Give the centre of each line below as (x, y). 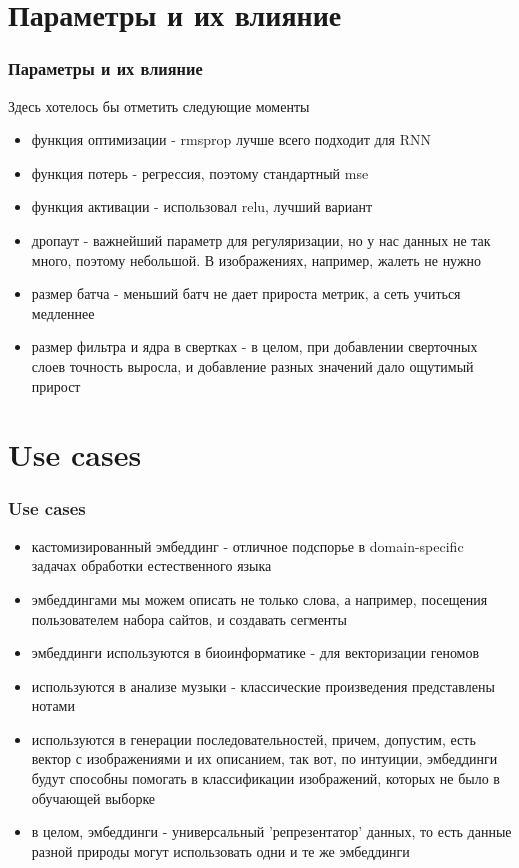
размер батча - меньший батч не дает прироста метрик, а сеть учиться (246, 293)
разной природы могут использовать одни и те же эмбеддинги (220, 850)
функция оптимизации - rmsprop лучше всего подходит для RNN (231, 139)
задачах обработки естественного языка (151, 565)
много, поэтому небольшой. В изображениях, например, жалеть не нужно (256, 259)
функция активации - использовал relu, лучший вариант (202, 206)
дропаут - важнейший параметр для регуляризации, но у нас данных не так (261, 239)
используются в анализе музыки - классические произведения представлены (263, 685)
